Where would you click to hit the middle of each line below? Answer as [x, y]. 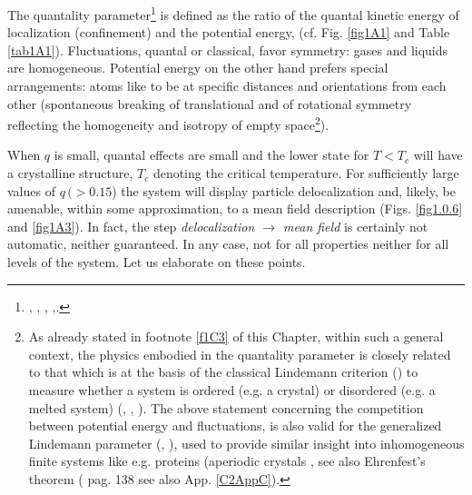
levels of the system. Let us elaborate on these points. [157, 262]
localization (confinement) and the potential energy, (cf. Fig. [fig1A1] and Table [229, 32]
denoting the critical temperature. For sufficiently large [306, 173]
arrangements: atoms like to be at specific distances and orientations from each [227, 86]
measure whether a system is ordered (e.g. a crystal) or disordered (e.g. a [232, 390]
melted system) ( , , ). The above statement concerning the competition [226, 407]
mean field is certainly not [356, 226]
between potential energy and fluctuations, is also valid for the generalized [235, 426]
